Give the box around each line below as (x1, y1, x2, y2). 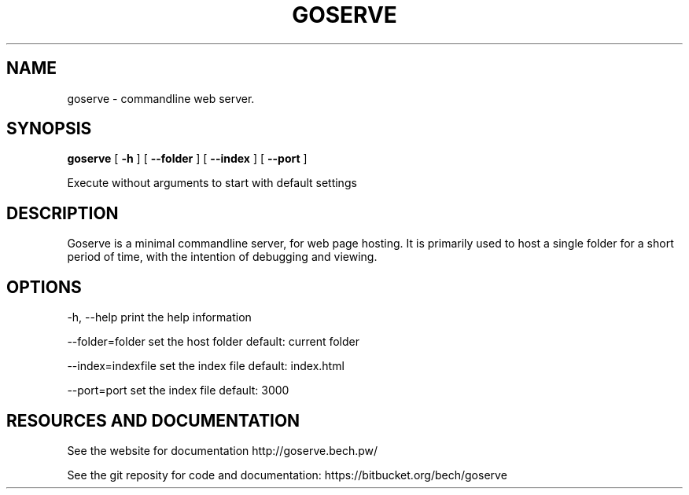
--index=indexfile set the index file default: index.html (67, 359, 344, 373)
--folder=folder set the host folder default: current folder (67, 335, 359, 349)
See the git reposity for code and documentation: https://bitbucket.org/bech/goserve (67, 467, 507, 482)
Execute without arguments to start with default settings (67, 176, 357, 190)
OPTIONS (6, 277, 82, 297)
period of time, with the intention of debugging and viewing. (67, 250, 378, 264)
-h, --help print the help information (67, 310, 252, 324)
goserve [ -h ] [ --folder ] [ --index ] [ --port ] (67, 152, 308, 166)
